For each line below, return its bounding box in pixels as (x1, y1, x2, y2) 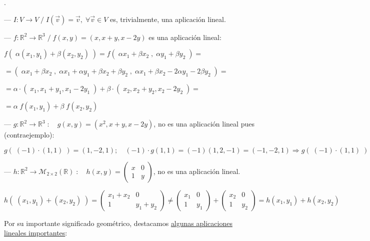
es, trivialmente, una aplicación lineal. (109, 13, 226, 24)
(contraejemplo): (4, 129, 54, 140)
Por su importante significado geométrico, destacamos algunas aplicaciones (4, 217, 232, 228)
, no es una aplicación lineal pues (153, 118, 254, 129)
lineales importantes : (4, 227, 67, 238)
